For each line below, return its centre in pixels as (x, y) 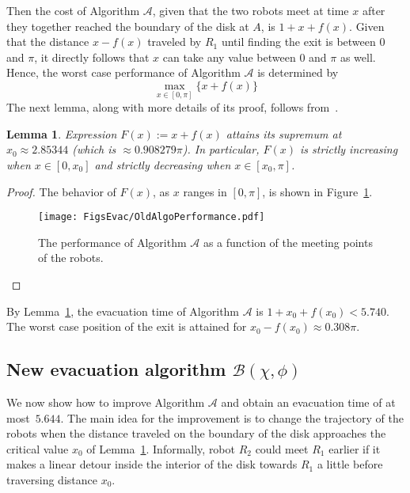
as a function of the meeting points (288, 242)
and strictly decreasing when (163, 164)
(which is (94, 149)
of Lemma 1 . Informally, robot (161, 448)
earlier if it (355, 448)
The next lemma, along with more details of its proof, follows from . (173, 107)
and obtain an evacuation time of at (308, 402)
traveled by (175, 42)
